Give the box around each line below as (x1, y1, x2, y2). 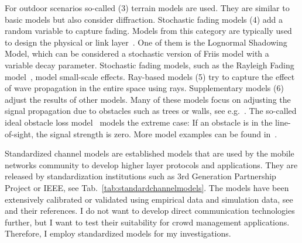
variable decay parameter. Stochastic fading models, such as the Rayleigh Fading (5, 58, 294, 71)
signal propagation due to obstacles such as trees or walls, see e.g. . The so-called (5, 105, 297, 117)
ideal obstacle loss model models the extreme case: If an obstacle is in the (5, 116, 273, 128)
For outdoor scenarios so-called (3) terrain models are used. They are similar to (5, 2, 290, 13)
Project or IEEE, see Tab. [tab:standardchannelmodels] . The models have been (5, 181, 289, 193)
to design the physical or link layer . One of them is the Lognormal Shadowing (5, 36, 287, 48)
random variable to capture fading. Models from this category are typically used (5, 25, 292, 37)
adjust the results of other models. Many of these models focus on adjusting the (5, 93, 291, 105)
